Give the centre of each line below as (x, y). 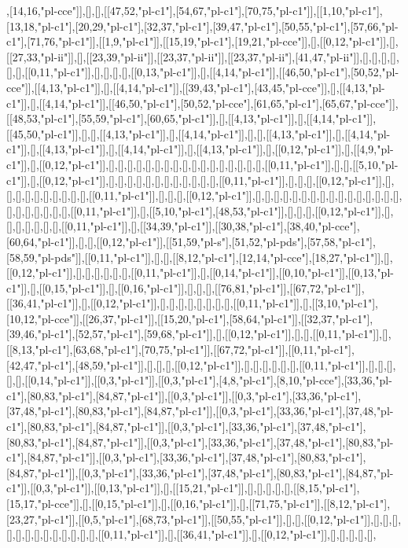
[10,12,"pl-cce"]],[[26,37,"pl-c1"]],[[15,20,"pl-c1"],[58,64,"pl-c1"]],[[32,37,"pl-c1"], (190, 318)
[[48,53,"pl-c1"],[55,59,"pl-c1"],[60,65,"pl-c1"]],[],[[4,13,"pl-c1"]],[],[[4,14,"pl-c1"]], (191, 118)
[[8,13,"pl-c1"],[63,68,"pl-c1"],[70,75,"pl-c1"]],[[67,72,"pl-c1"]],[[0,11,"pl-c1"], (180, 349)
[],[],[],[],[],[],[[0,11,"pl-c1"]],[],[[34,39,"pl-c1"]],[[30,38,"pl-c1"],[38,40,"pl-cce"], (183, 226)
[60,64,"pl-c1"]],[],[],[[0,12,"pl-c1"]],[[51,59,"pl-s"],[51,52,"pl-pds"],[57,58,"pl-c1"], (191, 241)
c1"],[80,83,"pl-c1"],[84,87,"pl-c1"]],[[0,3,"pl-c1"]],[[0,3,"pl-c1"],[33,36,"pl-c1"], (184, 395)
